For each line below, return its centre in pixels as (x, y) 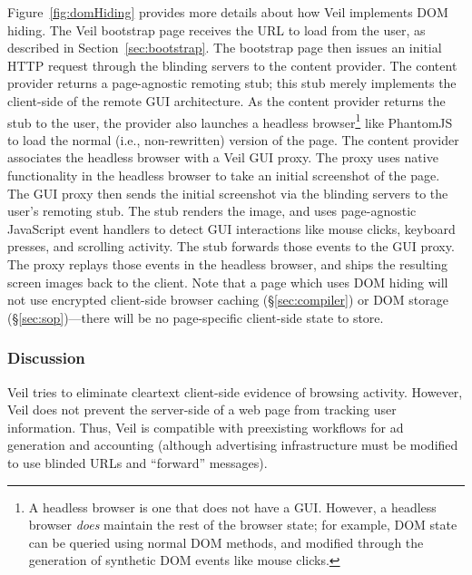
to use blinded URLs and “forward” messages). (138, 462)
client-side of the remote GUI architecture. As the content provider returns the (226, 100)
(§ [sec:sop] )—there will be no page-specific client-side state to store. (196, 317)
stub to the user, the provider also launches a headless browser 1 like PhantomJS (230, 121)
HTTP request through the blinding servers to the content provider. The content (232, 65)
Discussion (46, 358)
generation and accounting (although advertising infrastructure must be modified (233, 445)
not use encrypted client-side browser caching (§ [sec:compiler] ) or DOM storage (228, 300)
